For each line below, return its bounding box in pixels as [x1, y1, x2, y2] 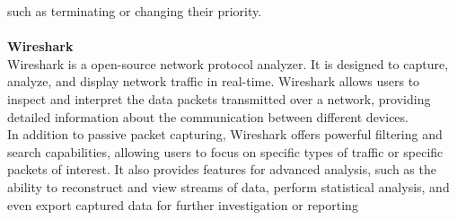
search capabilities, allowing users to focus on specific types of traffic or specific [7, 142, 444, 161]
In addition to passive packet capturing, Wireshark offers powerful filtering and [7, 125, 443, 144]
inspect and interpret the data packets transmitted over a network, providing [7, 89, 431, 108]
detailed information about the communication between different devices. [7, 107, 409, 126]
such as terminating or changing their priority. [7, 2, 262, 20]
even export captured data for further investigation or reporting [7, 195, 358, 214]
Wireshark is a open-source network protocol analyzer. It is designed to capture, [7, 54, 449, 73]
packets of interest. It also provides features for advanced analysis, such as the [7, 160, 436, 179]
